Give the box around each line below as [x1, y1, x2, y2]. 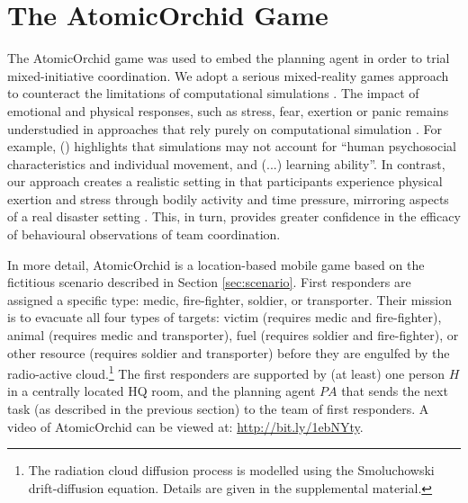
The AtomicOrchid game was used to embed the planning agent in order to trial [7, 49, 450, 67]
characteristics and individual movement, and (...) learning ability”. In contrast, [7, 154, 445, 173]
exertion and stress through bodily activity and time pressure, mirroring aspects [7, 189, 449, 208]
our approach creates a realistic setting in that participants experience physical [7, 172, 443, 191]
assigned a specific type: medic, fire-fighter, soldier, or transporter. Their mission [7, 290, 452, 309]
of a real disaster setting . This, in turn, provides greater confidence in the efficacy [7, 207, 461, 226]
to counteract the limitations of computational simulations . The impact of [7, 84, 419, 103]
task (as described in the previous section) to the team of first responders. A [7, 400, 429, 418]
